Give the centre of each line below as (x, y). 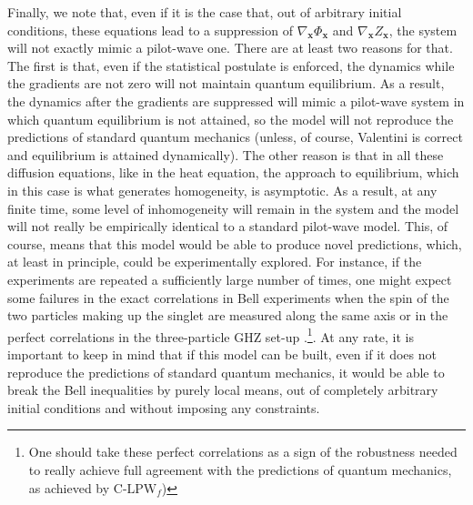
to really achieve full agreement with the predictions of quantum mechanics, (240, 469)
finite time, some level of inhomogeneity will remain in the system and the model (233, 208)
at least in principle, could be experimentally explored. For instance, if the (215, 262)
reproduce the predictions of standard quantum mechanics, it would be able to (226, 372)
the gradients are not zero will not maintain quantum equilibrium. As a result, (226, 83)
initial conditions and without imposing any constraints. (164, 407)
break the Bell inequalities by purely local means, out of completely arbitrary (223, 390)
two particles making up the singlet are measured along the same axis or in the (228, 315)
